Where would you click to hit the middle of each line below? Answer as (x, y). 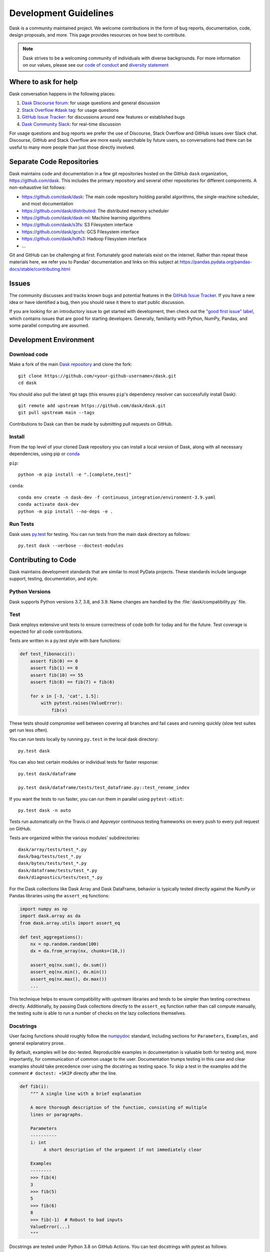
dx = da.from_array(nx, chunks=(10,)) (78, 951)
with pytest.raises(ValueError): (82, 703)
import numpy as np (43, 909)
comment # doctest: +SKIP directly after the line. (63, 1073)
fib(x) (59, 710)
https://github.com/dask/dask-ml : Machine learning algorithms (86, 218)
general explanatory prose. (37, 1043)
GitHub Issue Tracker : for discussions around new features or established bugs (103, 117)
